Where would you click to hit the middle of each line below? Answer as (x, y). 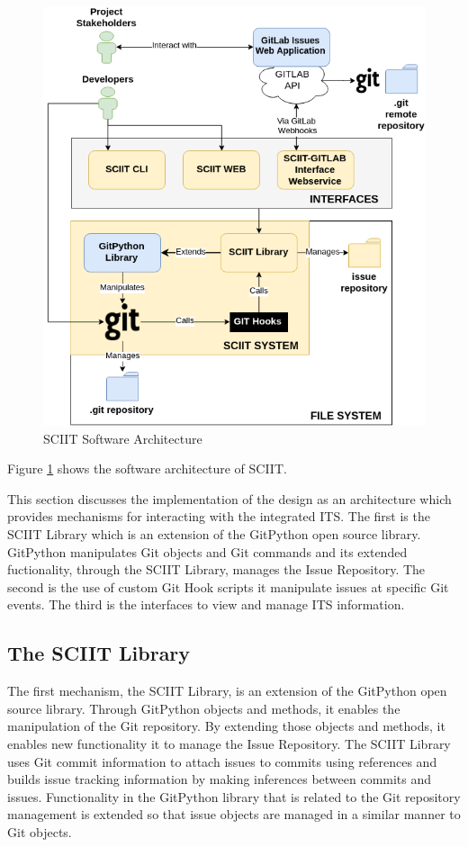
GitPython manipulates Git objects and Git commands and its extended (207, 551)
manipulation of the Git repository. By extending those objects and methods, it (226, 726)
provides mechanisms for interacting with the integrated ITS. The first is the (219, 516)
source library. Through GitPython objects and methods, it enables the (204, 708)
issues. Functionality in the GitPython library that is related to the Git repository (234, 796)
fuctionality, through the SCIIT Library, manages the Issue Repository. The (216, 569)
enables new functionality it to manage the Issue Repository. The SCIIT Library (229, 743)
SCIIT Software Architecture (123, 438)
